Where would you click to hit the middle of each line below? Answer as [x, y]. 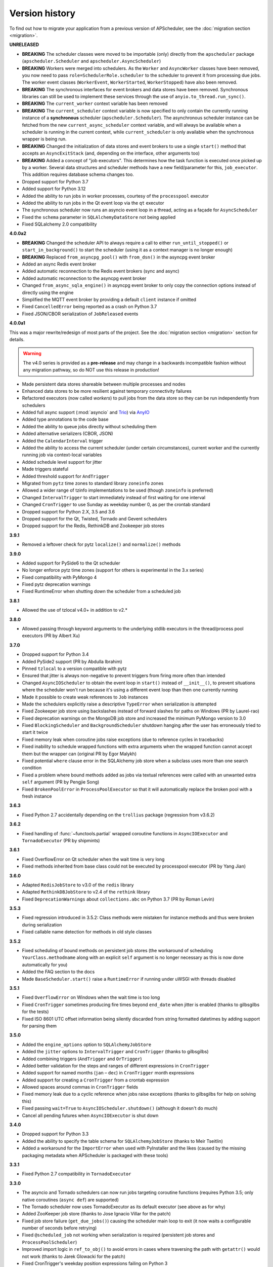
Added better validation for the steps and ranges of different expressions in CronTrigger [116, 1066]
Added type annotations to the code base [65, 419]
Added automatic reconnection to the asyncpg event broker [84, 278]
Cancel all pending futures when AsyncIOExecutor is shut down [90, 1115]
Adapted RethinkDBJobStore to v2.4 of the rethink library [86, 892]
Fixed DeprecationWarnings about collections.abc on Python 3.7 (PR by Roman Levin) [118, 899]
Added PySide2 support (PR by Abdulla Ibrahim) [72, 661]
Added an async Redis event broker [59, 264]
